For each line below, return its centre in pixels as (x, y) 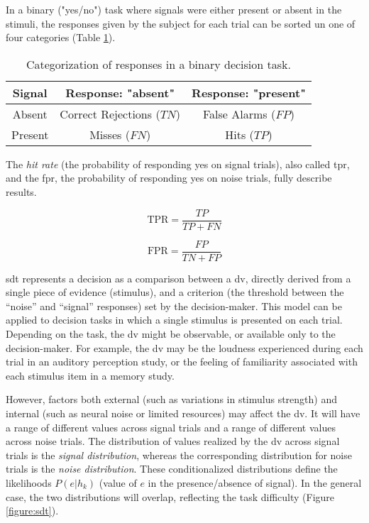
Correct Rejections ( (110, 114)
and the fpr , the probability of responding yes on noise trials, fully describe (169, 178)
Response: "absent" (120, 92)
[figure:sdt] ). (32, 511)
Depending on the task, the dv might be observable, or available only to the (171, 334)
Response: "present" (249, 92)
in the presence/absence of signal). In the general (255, 483)
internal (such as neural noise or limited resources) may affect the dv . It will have (183, 413)
